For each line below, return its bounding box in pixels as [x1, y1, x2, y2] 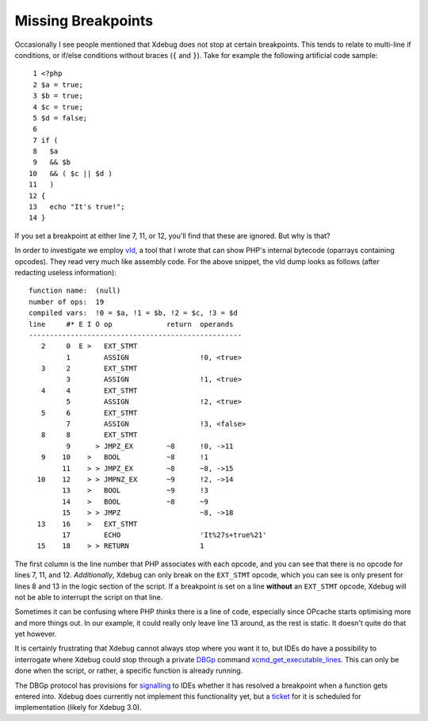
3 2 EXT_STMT [40, 364, 138, 373]
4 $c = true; [32, 102, 83, 111]
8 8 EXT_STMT [40, 431, 138, 439]
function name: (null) [29, 286, 121, 295]
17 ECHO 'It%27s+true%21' [62, 530, 267, 539]
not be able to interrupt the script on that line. [14, 592, 163, 602]
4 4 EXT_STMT [40, 385, 138, 395]
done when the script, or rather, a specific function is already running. [14, 666, 243, 676]
